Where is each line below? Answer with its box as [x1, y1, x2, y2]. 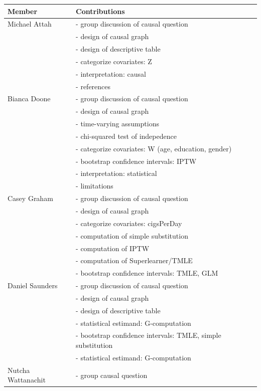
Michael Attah [8, 19, 52, 29]
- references [76, 81, 111, 91]
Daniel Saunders [8, 280, 58, 291]
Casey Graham [8, 193, 53, 204]
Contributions [76, 6, 125, 16]
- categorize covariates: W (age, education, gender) [76, 143, 232, 153]
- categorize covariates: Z [76, 56, 152, 66]
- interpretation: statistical [76, 168, 157, 178]
